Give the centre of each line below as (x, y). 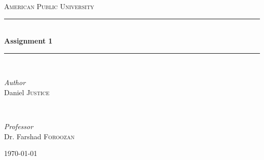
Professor (19, 126)
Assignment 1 (28, 41)
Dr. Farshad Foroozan (39, 136)
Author (15, 82)
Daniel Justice (27, 92)
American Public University (49, 6)
